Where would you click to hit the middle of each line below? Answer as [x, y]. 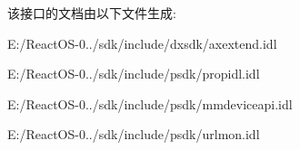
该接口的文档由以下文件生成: [92, 13]
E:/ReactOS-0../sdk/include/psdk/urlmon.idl [134, 134]
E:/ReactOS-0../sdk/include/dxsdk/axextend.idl [142, 43]
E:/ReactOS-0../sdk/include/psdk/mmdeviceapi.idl [150, 103]
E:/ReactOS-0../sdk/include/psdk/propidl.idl [134, 74]
